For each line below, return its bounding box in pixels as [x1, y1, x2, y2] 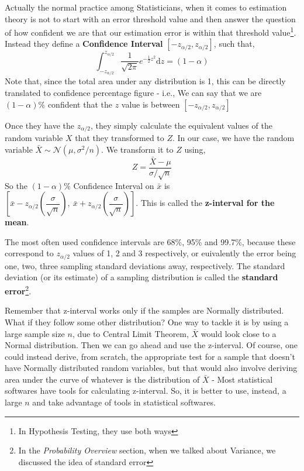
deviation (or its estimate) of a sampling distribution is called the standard [5, 271, 278, 283]
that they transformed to [75, 132, 164, 144]
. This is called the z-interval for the [136, 197, 275, 209]
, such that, [213, 37, 255, 50]
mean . [5, 216, 29, 228]
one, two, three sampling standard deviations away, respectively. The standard [5, 259, 285, 271]
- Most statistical [212, 373, 273, 385]
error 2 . [5, 283, 32, 297]
